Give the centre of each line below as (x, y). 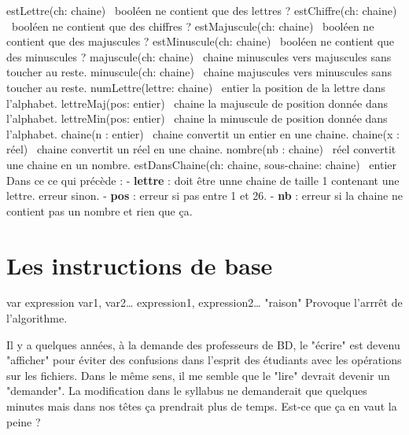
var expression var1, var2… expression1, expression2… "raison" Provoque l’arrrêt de (204, 302)
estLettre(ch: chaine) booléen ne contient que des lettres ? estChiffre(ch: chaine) (202, 10)
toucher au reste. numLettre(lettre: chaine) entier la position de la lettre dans (196, 87)
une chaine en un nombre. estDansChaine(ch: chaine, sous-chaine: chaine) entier (202, 164)
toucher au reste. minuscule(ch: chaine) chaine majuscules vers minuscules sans (199, 72)
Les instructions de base (140, 265)
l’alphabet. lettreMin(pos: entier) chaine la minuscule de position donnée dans (197, 118)
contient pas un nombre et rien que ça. (99, 210)
